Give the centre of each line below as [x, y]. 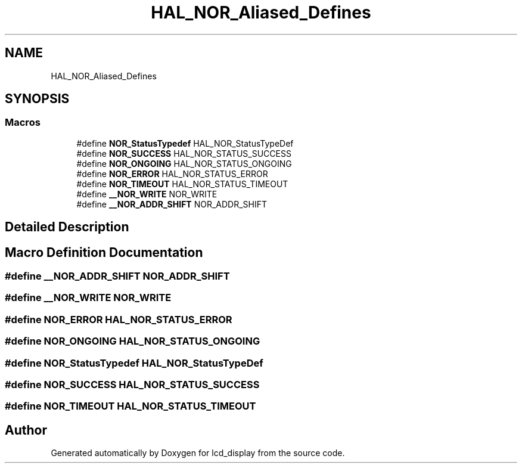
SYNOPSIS [37, 99]
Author [26, 430]
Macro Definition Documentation [104, 252]
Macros [23, 123]
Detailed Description [67, 227]
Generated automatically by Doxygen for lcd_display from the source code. [198, 453]
